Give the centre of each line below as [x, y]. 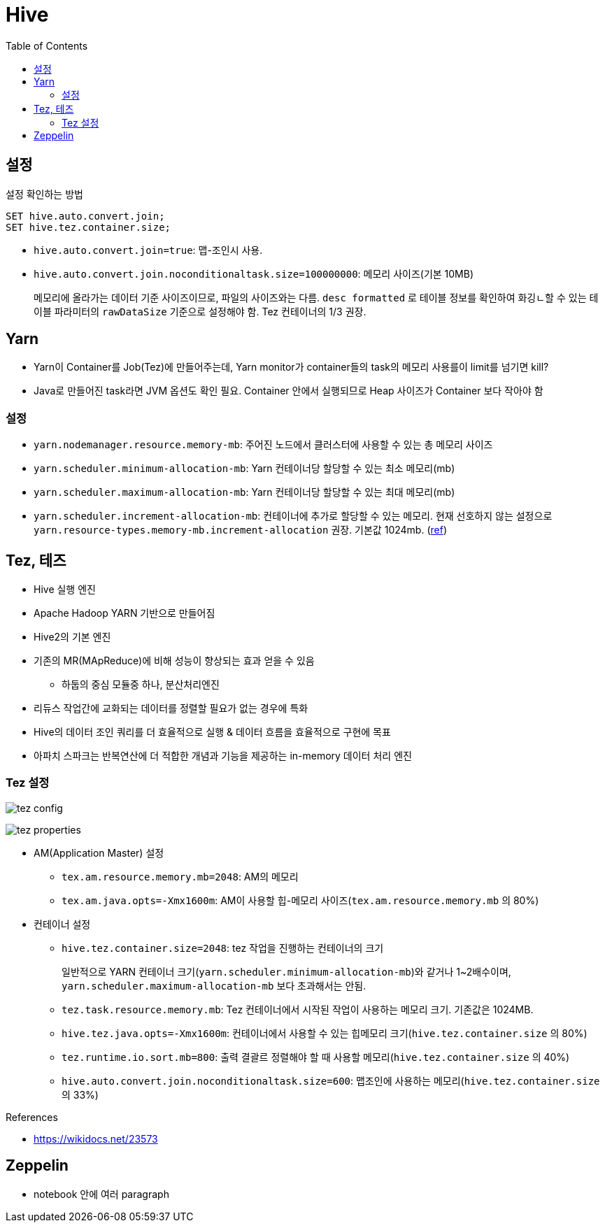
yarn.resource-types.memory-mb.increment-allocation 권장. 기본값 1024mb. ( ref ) [240, 530]
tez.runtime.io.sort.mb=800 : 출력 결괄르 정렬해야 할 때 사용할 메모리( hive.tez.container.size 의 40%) [316, 1057]
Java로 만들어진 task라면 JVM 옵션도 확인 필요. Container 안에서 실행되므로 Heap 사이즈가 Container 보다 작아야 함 [289, 391]
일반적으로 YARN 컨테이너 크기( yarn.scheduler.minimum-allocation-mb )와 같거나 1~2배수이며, [286, 971]
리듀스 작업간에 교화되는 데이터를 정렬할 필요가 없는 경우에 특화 [171, 708]
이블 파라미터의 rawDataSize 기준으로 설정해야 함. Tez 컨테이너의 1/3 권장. [200, 311]
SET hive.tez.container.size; [88, 227]
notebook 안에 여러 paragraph [101, 1194]
